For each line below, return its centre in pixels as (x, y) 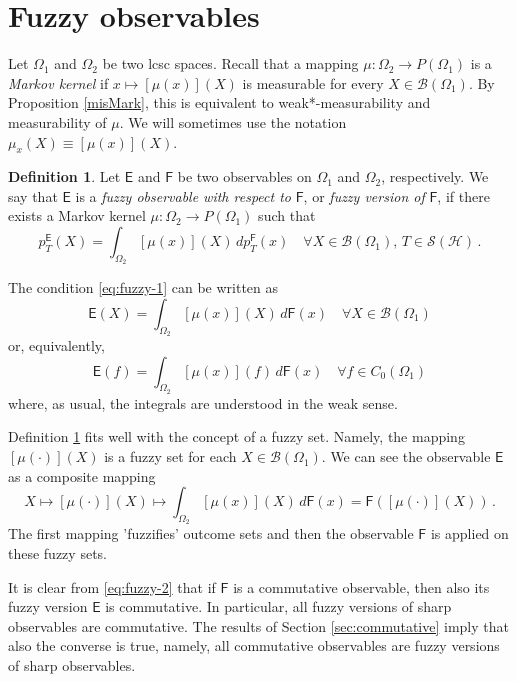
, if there (463, 195)
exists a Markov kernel (77, 215)
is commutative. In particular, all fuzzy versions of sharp (278, 606)
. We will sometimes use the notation (233, 121)
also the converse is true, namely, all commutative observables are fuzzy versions (254, 645)
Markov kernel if (58, 82)
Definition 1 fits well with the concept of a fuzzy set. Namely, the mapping (236, 436)
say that (33, 195)
